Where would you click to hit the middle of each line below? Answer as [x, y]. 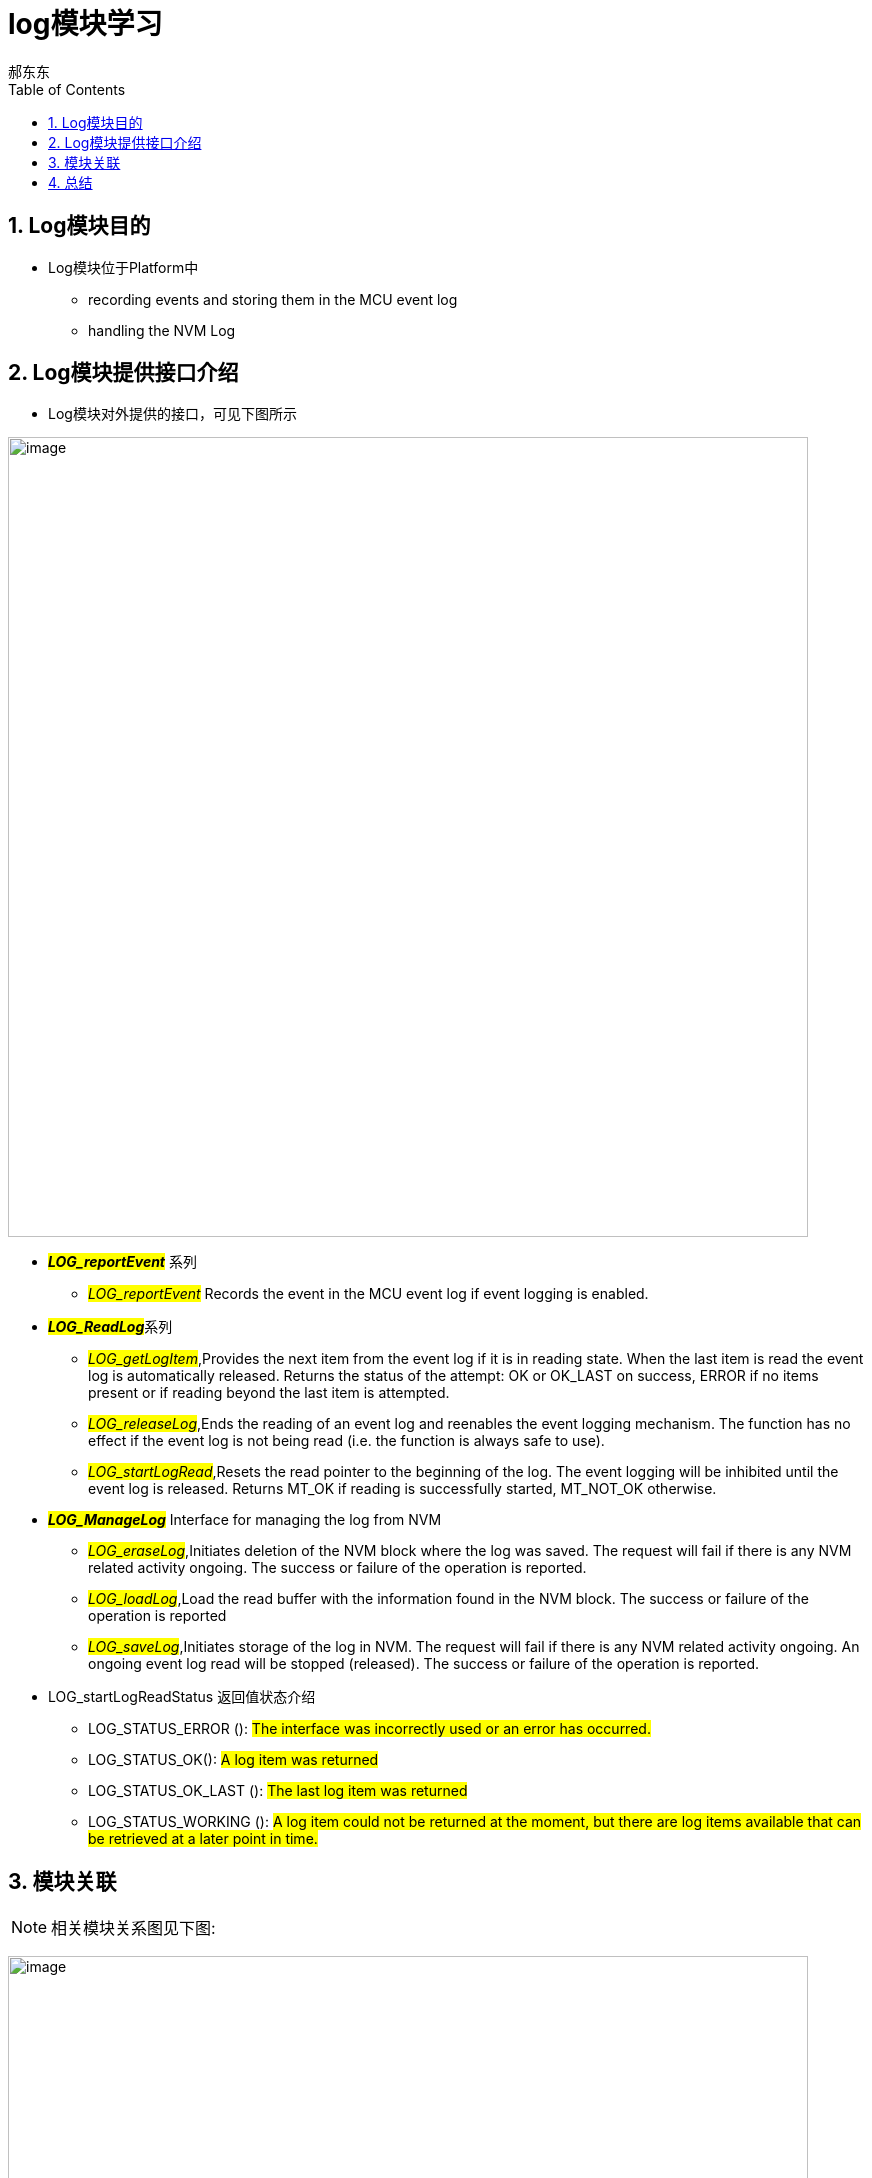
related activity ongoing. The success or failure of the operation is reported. [337, 1568]
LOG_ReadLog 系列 [110, 1327]
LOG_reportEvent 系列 [122, 1262]
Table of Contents [67, 89]
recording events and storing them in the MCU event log [273, 299]
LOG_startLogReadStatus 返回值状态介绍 [182, 1697]
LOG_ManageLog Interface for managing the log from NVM [245, 1520]
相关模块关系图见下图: [133, 1928]
